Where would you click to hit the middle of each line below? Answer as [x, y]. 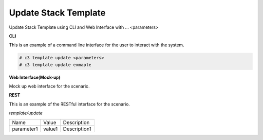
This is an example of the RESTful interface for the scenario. [69, 104]
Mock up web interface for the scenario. [49, 86]
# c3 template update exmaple [55, 65]
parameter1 [25, 129]
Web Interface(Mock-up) [35, 77]
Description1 [77, 129]
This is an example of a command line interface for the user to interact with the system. [97, 45]
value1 [50, 129]
